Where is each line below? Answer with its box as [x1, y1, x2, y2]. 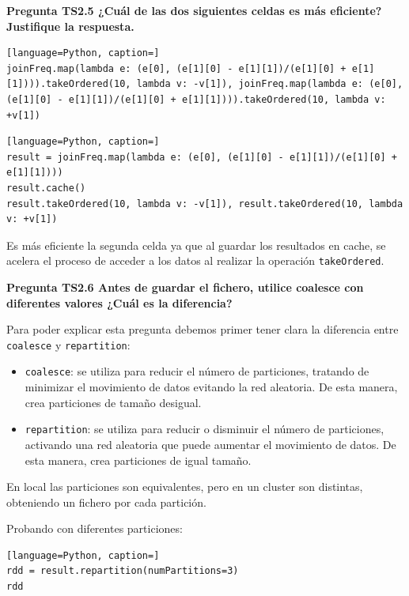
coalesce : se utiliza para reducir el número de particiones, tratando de [25, 363, 369, 379]
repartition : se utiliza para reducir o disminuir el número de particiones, [25, 421, 384, 437]
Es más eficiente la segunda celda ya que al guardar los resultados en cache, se [6, 236, 386, 253]
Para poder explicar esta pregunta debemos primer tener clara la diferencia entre [6, 321, 399, 338]
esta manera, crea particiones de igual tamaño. [25, 451, 252, 468]
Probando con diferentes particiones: [6, 520, 183, 537]
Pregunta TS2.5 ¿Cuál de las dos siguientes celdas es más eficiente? [6, 2, 382, 18]
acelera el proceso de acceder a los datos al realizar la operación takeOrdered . [6, 252, 384, 269]
